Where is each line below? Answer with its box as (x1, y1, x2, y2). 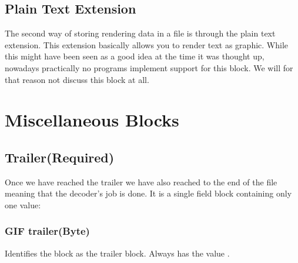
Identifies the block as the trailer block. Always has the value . (5, 247, 230, 259)
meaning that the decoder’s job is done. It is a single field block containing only (5, 187, 292, 199)
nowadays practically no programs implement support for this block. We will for (5, 61, 293, 74)
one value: (5, 198, 41, 211)
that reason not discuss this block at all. (5, 73, 149, 85)
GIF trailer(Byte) (5, 224, 90, 238)
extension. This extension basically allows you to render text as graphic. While (5, 38, 289, 51)
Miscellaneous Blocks (5, 108, 179, 132)
